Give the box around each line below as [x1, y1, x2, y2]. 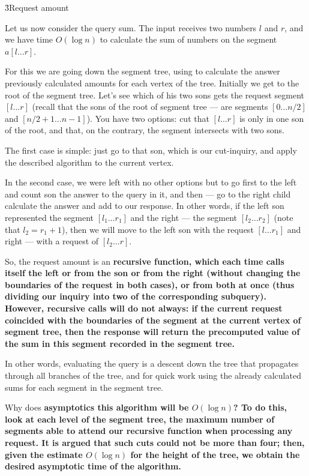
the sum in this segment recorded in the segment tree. [5, 337, 235, 349]
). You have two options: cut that [86, 112, 209, 124]
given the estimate [5, 448, 83, 460]
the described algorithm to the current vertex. [5, 155, 174, 168]
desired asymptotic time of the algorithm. [5, 460, 181, 472]
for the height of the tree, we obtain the [130, 448, 300, 460]
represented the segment [5, 211, 94, 223]
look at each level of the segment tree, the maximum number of [5, 412, 275, 425]
